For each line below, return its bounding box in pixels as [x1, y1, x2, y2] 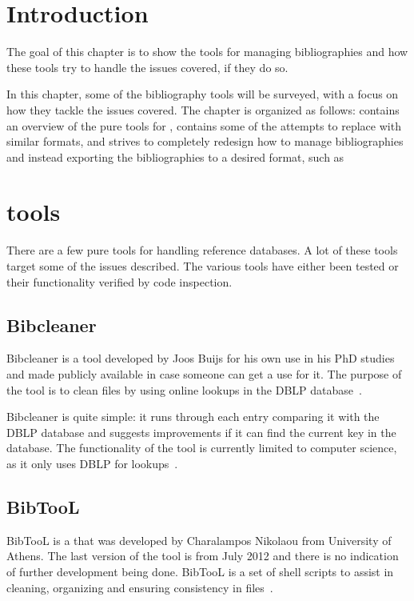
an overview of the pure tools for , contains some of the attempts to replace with [6, 117, 401, 134]
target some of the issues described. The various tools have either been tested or [6, 258, 399, 274]
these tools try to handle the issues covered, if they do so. [6, 58, 289, 75]
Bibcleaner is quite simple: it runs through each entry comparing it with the [6, 408, 380, 425]
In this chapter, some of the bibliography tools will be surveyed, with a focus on [6, 86, 399, 102]
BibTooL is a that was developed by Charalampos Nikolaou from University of [6, 531, 392, 548]
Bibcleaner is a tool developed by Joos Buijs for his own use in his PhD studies [6, 350, 395, 367]
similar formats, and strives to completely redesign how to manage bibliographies [6, 133, 404, 150]
